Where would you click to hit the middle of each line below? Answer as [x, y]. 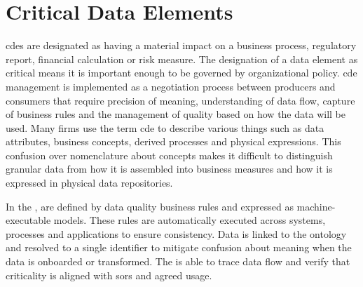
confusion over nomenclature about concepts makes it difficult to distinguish [169, 155]
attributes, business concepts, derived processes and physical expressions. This [173, 141]
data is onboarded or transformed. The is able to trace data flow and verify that [178, 261]
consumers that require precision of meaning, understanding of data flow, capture [180, 100]
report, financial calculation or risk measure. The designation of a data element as [182, 59]
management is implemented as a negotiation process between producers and [171, 86]
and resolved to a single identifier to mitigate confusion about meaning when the [179, 247]
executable [28, 220]
